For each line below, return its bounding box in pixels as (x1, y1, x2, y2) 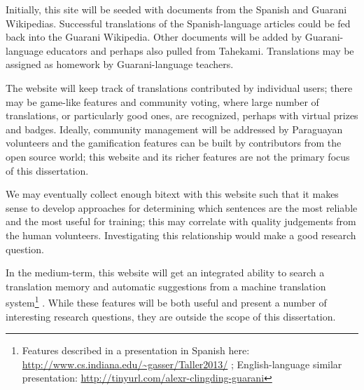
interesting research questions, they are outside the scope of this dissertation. (6, 309, 336, 323)
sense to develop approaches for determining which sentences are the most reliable (6, 200, 358, 215)
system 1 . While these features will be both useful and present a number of (6, 293, 327, 309)
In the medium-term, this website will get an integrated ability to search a (6, 265, 325, 280)
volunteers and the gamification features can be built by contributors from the (6, 135, 342, 150)
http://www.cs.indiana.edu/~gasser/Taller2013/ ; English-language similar (22, 356, 342, 371)
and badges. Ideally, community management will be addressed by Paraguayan (6, 121, 343, 136)
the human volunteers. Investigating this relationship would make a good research (6, 227, 356, 242)
